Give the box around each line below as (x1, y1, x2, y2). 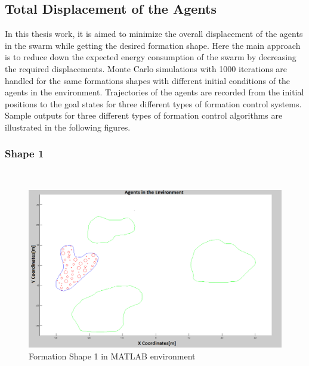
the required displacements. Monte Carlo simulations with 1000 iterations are (5, 62, 288, 75)
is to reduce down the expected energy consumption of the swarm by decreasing (5, 51, 296, 63)
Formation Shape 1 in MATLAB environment (29, 349, 196, 362)
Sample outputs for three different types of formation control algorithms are (5, 109, 283, 122)
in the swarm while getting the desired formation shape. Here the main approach (5, 39, 301, 51)
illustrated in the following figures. (5, 120, 131, 133)
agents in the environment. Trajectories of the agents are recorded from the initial (5, 86, 304, 98)
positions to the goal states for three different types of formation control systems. (5, 97, 302, 110)
